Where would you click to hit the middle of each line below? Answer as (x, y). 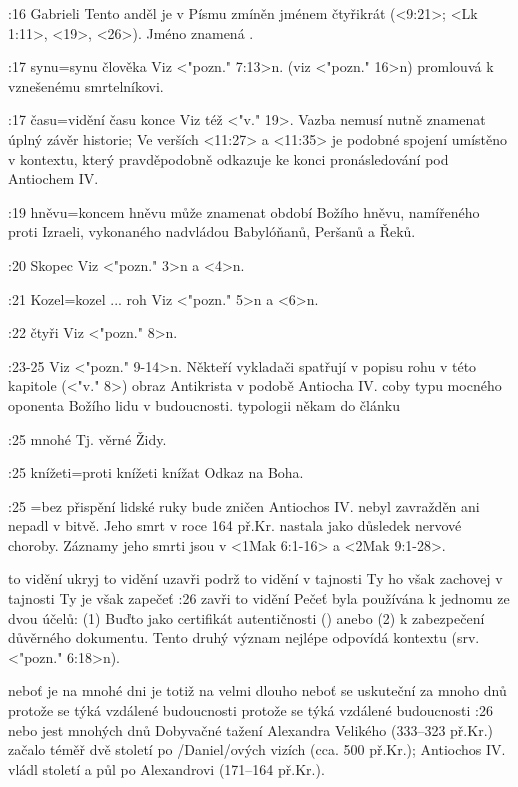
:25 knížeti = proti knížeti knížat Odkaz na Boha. (156, 472)
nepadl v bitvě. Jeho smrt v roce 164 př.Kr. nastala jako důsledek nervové (235, 525)
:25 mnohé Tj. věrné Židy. (87, 438)
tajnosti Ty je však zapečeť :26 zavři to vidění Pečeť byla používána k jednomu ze (259, 598)
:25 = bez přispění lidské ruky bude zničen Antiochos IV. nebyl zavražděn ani (244, 505)
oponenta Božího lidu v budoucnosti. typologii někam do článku (204, 404)
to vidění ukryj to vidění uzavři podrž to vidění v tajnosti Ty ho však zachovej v (255, 578)
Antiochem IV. (53, 178)
